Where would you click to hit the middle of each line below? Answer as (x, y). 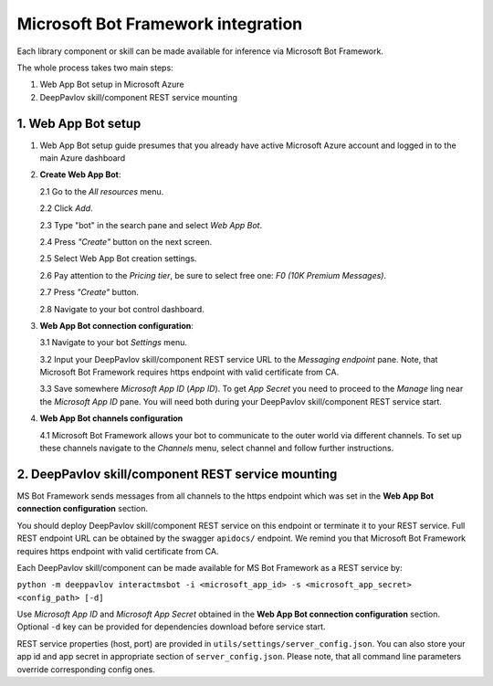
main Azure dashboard (83, 158)
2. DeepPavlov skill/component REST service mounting (177, 474)
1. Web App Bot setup (79, 123)
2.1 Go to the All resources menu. (102, 191)
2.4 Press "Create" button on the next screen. (126, 241)
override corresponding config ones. (86, 669)
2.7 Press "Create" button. (89, 292)
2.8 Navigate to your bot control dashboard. (122, 309)
